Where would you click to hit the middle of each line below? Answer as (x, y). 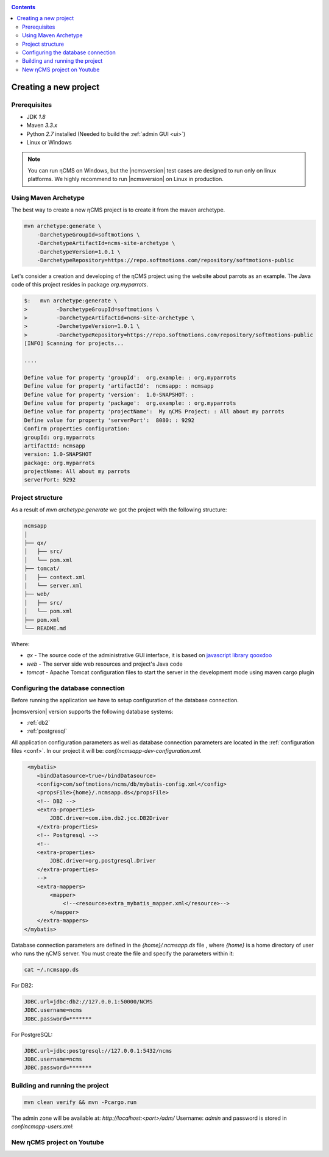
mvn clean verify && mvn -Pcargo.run (80, 1102)
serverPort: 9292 (50, 480)
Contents (23, 7)
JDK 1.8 (36, 116)
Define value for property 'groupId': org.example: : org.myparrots (130, 377)
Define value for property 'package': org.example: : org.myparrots (130, 403)
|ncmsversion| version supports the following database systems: (92, 711)
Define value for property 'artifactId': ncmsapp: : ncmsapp (119, 386)
